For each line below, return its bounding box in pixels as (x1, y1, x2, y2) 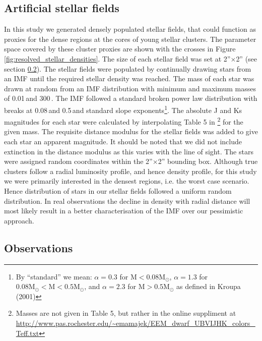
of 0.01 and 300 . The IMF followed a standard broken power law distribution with (4, 93, 257, 103)
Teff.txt (16, 327, 39, 338)
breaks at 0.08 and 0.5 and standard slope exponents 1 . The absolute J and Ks (4, 103, 242, 115)
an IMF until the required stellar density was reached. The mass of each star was (4, 73, 254, 84)
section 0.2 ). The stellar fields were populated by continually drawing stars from (4, 63, 251, 74)
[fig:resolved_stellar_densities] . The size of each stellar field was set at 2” (4, 53, 231, 64)
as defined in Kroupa (176, 281, 241, 292)
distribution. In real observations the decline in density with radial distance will (4, 195, 250, 206)
